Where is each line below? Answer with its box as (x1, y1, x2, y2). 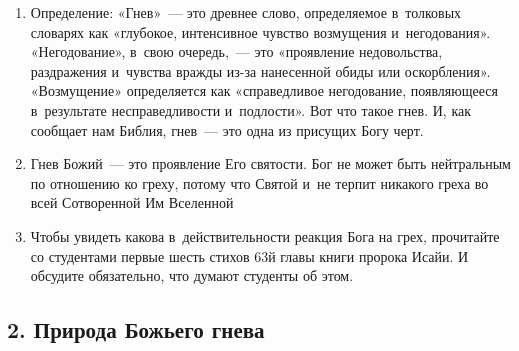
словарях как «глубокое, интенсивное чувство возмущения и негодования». (30, 21, 491, 42)
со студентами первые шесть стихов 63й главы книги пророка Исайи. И (30, 245, 469, 266)
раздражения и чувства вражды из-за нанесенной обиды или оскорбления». (30, 60, 491, 81)
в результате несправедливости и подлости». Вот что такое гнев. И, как (30, 99, 472, 120)
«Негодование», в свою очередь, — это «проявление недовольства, (30, 41, 443, 62)
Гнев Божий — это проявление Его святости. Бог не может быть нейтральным (30, 153, 511, 174)
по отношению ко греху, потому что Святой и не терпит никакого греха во (30, 172, 489, 193)
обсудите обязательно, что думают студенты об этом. (30, 265, 354, 286)
